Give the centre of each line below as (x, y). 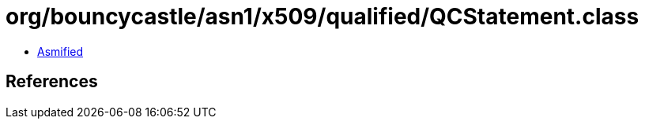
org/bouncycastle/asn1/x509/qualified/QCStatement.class (322, 17)
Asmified (60, 51)
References (52, 82)
